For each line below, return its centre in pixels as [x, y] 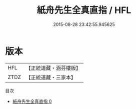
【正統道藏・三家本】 [51, 77]
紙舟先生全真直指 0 [32, 101]
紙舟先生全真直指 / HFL [84, 10]
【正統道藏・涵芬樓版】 [53, 68]
